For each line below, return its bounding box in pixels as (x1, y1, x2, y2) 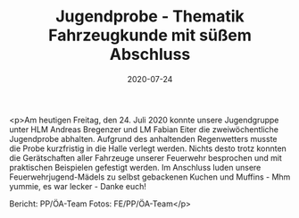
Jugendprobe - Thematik (54, 6, 245, 27)
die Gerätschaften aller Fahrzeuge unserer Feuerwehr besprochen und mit (9, 152, 283, 163)
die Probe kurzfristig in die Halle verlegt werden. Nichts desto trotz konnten (9, 143, 287, 154)
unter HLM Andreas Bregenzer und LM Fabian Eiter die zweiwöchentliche (9, 123, 279, 135)
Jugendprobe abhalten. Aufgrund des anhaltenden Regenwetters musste (9, 133, 278, 144)
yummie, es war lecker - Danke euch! (9, 180, 147, 191)
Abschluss (109, 45, 191, 64)
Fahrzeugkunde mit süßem (47, 25, 253, 46)
